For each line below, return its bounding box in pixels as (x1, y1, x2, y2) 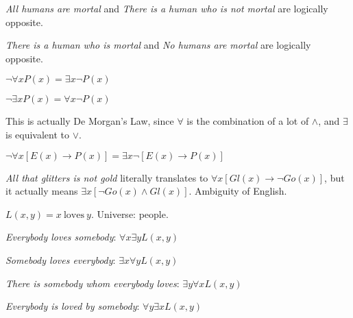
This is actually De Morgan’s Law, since (5, 114, 174, 128)
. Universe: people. (90, 206, 169, 221)
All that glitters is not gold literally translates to (5, 170, 208, 184)
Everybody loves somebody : (5, 230, 117, 244)
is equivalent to (5, 127, 70, 141)
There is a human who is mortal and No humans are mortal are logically (5, 38, 311, 52)
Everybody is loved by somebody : (5, 299, 140, 313)
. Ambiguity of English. (188, 184, 287, 198)
